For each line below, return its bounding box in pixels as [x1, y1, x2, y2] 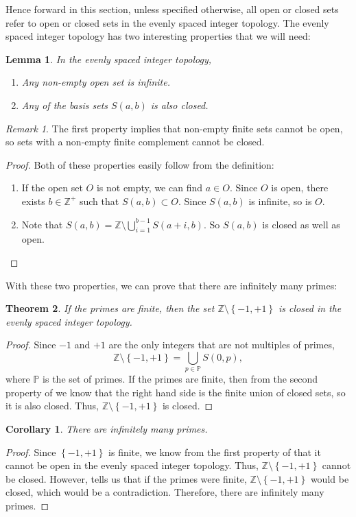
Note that [21, 217, 63, 231]
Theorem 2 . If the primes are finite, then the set [5, 301, 215, 315]
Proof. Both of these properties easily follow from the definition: [5, 157, 274, 171]
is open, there [271, 180, 329, 195]
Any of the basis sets [21, 97, 108, 112]
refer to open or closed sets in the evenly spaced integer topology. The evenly [5, 15, 329, 29]
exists [21, 193, 45, 208]
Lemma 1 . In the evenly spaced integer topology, [5, 51, 212, 66]
